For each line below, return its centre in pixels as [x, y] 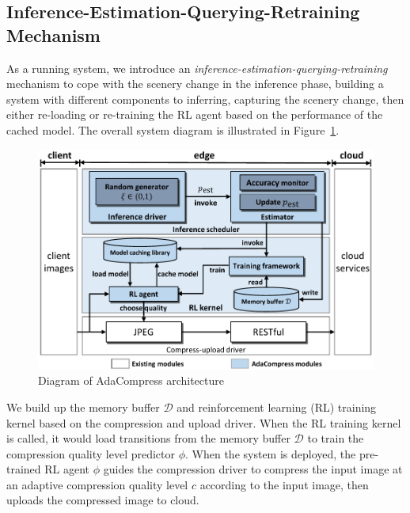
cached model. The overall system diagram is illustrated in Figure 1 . [173, 129]
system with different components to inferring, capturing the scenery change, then [205, 99]
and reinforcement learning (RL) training [277, 407]
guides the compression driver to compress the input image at [253, 469]
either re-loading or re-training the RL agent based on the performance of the [195, 114]
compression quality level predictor [91, 453]
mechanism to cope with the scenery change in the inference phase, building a [195, 84]
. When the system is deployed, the [271, 453]
